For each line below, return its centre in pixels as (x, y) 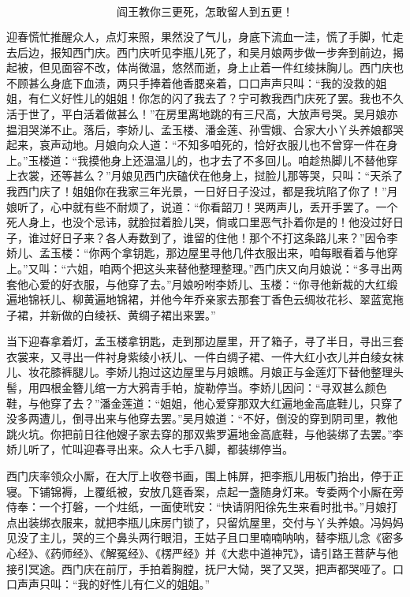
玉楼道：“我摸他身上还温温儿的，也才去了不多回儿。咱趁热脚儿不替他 (207, 160)
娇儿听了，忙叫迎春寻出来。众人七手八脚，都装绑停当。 (150, 449)
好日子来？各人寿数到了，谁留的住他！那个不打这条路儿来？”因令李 (224, 237)
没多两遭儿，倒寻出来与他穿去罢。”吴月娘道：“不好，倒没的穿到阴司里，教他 (202, 418)
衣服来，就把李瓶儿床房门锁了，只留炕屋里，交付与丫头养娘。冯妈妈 (227, 522)
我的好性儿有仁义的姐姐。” (144, 584)
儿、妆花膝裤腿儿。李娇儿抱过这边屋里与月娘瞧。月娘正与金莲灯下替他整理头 (205, 372)
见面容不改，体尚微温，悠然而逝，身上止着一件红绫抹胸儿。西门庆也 (227, 67)
